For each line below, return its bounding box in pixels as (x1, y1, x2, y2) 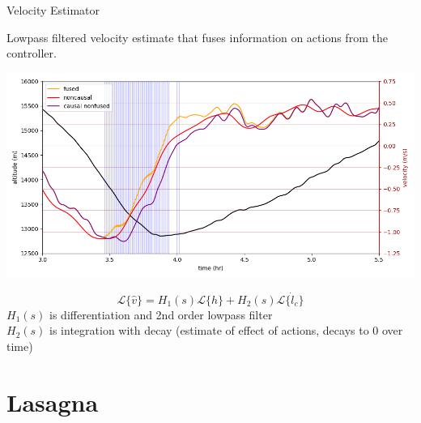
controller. (6, 45, 57, 62)
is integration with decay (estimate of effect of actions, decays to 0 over (49, 322, 403, 339)
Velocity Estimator (6, 2, 100, 18)
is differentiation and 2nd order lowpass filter (49, 305, 273, 323)
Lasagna (6, 385, 99, 418)
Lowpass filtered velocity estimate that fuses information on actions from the (6, 28, 388, 45)
